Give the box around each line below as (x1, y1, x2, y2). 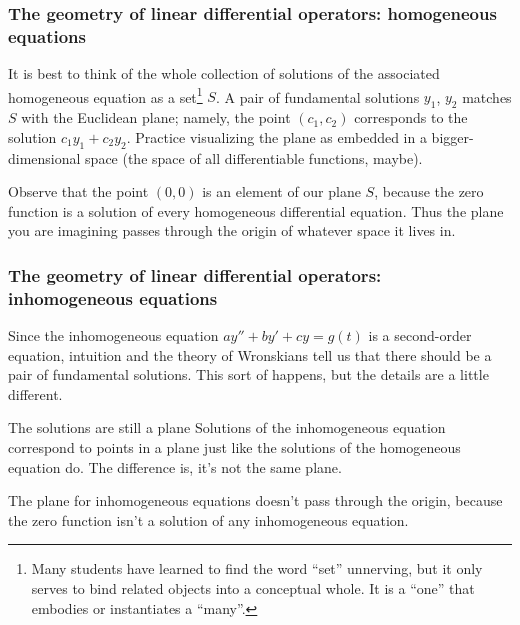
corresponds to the (354, 107, 468, 128)
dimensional (8, 147, 81, 168)
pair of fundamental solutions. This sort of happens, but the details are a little (8, 364, 489, 385)
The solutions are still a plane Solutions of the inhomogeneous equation (8, 417, 446, 438)
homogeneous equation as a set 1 (8, 83, 203, 107)
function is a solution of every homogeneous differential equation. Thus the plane (8, 200, 504, 221)
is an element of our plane (202, 181, 361, 202)
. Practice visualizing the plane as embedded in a (126, 126, 427, 147)
